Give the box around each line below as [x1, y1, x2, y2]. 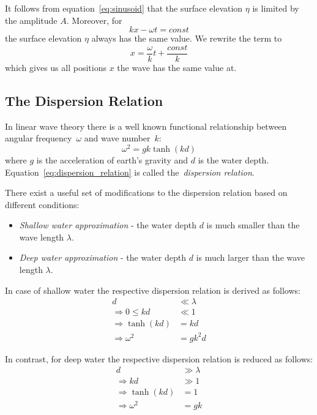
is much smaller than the [206, 219, 300, 231]
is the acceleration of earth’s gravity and [36, 153, 188, 166]
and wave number [84, 132, 151, 144]
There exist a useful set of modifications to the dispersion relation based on [5, 186, 288, 199]
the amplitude [5, 13, 58, 26]
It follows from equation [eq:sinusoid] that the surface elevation [5, 2, 243, 14]
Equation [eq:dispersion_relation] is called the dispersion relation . [5, 165, 255, 178]
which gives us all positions [5, 61, 106, 73]
